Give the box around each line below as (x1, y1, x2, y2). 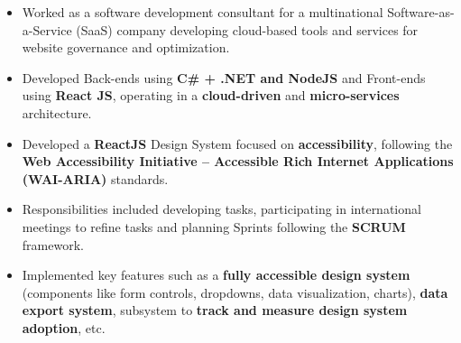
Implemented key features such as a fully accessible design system (22, 265, 410, 284)
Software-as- (387, 3, 455, 21)
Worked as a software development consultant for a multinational (22, 3, 383, 21)
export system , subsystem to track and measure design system (22, 301, 408, 320)
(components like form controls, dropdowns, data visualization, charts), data (22, 283, 448, 301)
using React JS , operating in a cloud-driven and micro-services (22, 86, 400, 105)
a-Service (22, 20, 72, 39)
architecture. (22, 103, 92, 122)
